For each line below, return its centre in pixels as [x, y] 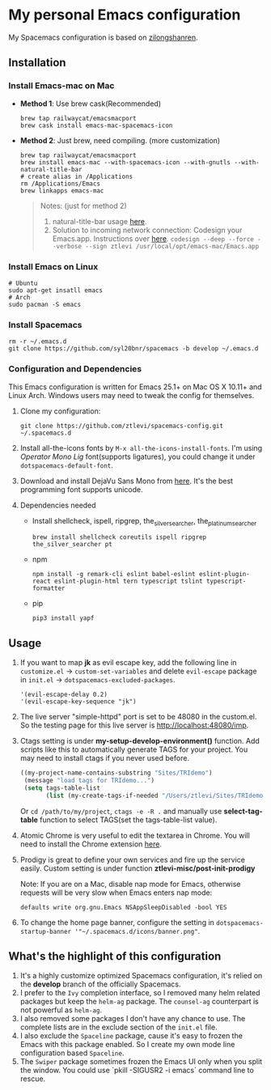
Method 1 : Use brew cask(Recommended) [91, 104]
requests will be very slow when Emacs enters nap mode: [116, 893]
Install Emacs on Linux [53, 266]
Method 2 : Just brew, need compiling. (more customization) [120, 140]
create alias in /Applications [80, 176]
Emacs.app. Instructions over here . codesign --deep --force [153, 238]
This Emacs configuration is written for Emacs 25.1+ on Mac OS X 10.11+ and [135, 387]
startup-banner [46, 931]
